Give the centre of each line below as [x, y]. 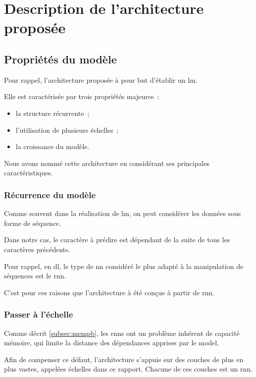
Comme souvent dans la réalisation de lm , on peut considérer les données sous [123, 213]
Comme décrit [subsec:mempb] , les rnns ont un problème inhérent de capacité [122, 333]
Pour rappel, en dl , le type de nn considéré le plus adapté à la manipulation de [124, 266]
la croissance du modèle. [52, 146]
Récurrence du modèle [50, 194]
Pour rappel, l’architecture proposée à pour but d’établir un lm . [101, 80]
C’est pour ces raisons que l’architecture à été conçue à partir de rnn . [109, 292]
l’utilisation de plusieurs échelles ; [67, 130]
